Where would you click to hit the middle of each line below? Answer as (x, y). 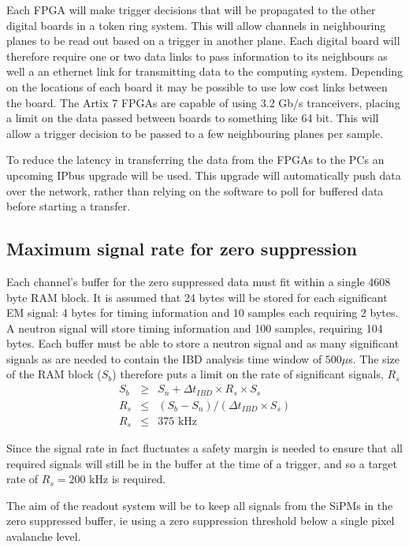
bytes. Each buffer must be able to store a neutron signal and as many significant (203, 343)
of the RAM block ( (54, 374)
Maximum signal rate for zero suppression (182, 249)
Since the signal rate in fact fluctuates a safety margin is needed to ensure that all (204, 448)
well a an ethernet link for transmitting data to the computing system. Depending (205, 71)
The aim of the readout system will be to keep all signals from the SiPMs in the (200, 505)
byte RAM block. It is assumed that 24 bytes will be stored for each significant (197, 297)
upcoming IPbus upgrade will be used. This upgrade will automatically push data (204, 175)
